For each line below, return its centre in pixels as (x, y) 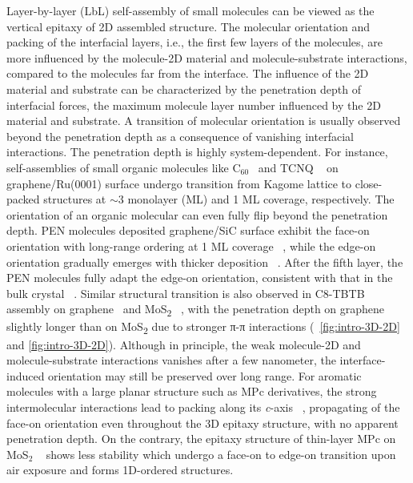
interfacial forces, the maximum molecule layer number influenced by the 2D (194, 105)
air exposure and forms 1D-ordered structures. (120, 470)
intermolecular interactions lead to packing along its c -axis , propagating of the (203, 407)
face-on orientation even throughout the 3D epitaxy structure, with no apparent (202, 423)
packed (23, 199)
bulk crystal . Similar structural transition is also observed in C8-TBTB (186, 293)
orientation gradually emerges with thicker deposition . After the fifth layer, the (205, 262)
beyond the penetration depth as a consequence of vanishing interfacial (180, 136)
